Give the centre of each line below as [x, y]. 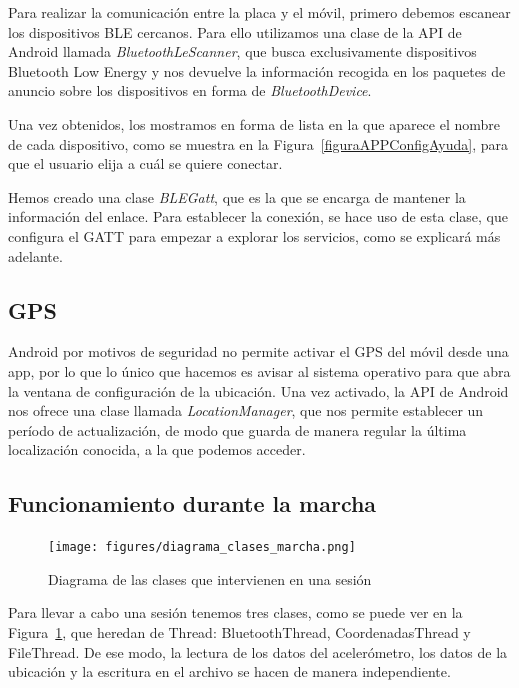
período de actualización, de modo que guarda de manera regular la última [237, 429]
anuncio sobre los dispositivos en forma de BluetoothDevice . [190, 90]
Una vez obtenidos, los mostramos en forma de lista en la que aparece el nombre [254, 123]
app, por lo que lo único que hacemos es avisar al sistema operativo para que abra [259, 370]
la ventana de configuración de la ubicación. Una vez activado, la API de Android [258, 390]
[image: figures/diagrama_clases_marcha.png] [202, 547]
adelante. [35, 255]
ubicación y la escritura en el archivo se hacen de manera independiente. [229, 671]
